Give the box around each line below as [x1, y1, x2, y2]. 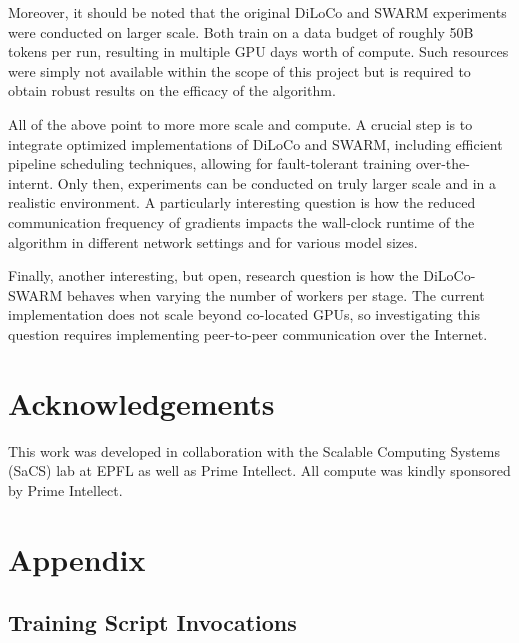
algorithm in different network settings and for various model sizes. [8, 231, 418, 252]
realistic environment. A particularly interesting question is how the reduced [8, 192, 476, 213]
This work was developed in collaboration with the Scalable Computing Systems [8, 440, 500, 461]
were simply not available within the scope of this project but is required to [8, 60, 471, 81]
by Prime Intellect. [8, 479, 123, 500]
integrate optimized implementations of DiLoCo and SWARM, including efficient [8, 133, 503, 154]
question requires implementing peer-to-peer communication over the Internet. [8, 323, 488, 344]
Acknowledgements [8, 382, 275, 423]
